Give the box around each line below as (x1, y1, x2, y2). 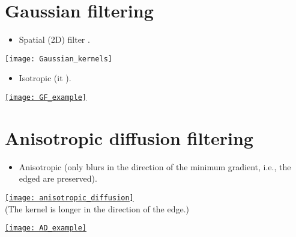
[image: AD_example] (5, 224, 87, 233)
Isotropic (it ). (19, 72, 71, 84)
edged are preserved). (19, 172, 97, 185)
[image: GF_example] (5, 93, 87, 102)
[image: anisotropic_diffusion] (5, 193, 134, 202)
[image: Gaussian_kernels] (5, 54, 112, 63)
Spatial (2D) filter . (19, 33, 90, 46)
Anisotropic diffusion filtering (5, 125, 253, 150)
